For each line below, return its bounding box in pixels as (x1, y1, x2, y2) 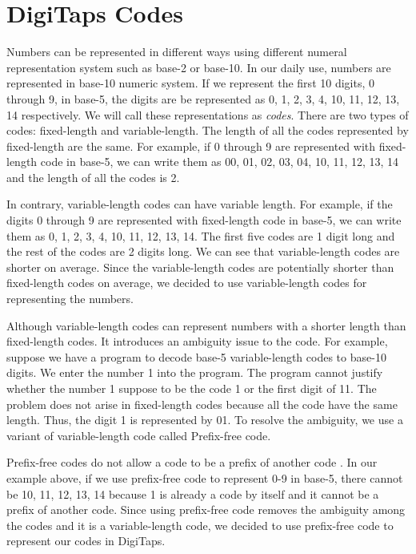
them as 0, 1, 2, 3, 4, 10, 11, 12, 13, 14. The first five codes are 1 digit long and (6, 227, 395, 244)
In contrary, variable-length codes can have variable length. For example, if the (6, 196, 393, 212)
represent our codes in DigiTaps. (6, 532, 166, 549)
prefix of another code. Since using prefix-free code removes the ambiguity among (6, 501, 406, 518)
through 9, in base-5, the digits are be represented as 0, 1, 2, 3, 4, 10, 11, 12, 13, (6, 90, 400, 107)
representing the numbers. (6, 290, 134, 307)
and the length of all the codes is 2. (6, 168, 180, 185)
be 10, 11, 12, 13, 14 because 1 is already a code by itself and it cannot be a (6, 485, 379, 502)
